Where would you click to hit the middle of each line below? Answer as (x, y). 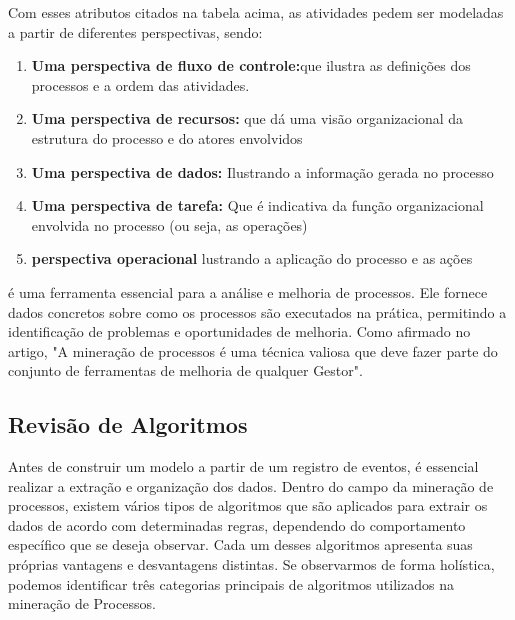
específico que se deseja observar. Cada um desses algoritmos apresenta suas (240, 544)
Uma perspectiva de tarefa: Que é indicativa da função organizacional (257, 205)
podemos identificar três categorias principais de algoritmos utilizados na (231, 583)
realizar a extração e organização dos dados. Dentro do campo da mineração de (251, 485)
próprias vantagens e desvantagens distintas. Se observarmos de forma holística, (251, 564)
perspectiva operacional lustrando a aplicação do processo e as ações (252, 258)
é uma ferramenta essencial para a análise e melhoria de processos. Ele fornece (248, 291)
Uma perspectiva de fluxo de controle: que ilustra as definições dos (251, 65)
